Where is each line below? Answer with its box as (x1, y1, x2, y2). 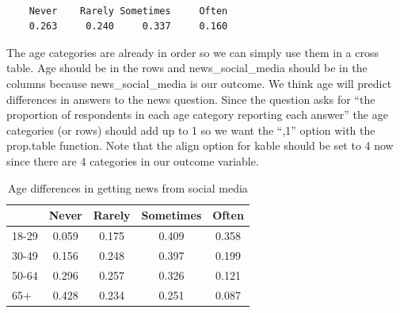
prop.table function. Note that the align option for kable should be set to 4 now (6, 137, 394, 154)
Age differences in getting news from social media (8, 179, 248, 196)
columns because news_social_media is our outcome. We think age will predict (6, 74, 392, 91)
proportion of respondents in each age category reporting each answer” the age (6, 106, 388, 123)
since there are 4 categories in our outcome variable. (6, 152, 259, 169)
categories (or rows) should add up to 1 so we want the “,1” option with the (6, 121, 375, 138)
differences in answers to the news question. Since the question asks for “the (6, 90, 375, 107)
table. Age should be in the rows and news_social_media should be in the (6, 59, 368, 76)
